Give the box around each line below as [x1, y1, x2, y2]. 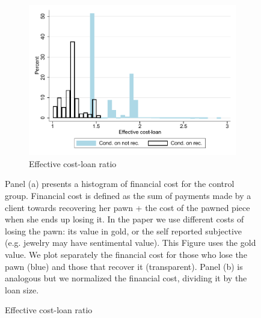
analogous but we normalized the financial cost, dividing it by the [5, 272, 247, 284]
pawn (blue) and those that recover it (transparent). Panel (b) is [5, 260, 243, 272]
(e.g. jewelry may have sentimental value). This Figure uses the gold [5, 236, 256, 249]
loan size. [5, 283, 39, 296]
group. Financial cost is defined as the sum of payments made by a [5, 189, 251, 201]
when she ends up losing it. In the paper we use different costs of [5, 213, 244, 225]
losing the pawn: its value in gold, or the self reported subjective [5, 224, 242, 237]
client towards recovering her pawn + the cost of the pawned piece [5, 201, 250, 213]
